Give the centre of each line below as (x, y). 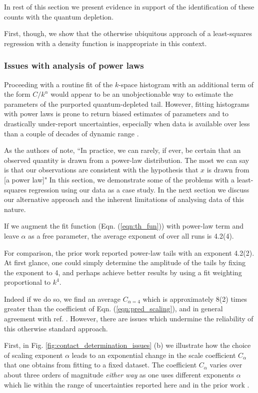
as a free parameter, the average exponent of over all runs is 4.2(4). (131, 235)
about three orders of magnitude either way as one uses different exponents (119, 375)
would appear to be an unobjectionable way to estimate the (142, 94)
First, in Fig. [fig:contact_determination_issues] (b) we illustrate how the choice (127, 345)
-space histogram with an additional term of (186, 84)
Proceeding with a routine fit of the (58, 84)
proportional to (27, 282)
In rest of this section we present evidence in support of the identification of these (129, 7)
